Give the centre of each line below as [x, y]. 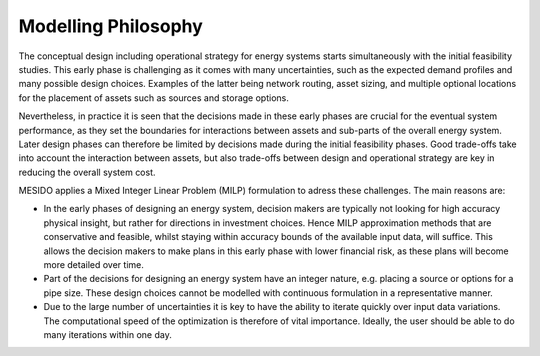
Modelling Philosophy [111, 26]
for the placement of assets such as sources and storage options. [153, 97]
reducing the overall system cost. [87, 172]
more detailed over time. [94, 265]
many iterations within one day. [107, 334]
